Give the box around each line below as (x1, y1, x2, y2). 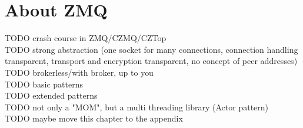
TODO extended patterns (5, 89, 98, 102)
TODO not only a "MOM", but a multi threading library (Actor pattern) (5, 100, 269, 113)
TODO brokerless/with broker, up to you (5, 66, 154, 78)
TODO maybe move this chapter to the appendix (5, 112, 183, 124)
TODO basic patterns (5, 78, 83, 90)
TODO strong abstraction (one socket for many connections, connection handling (5, 43, 298, 55)
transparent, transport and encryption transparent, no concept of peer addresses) (5, 55, 298, 67)
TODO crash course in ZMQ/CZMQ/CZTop (5, 32, 167, 44)
